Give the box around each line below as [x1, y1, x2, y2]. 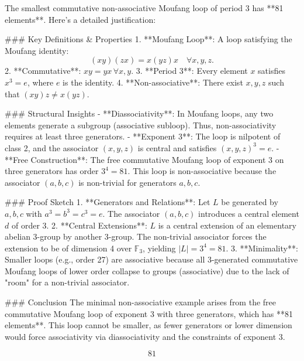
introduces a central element [198, 207, 299, 219]
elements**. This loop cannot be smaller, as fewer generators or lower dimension [5, 319, 292, 331]
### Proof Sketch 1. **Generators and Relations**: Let [5, 196, 210, 208]
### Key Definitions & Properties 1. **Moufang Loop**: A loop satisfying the [5, 33, 292, 45]
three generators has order [5, 165, 99, 177]
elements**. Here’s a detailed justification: [5, 13, 156, 25]
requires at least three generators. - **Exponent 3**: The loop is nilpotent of [5, 130, 281, 142]
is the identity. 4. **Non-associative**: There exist [63, 76, 243, 88]
